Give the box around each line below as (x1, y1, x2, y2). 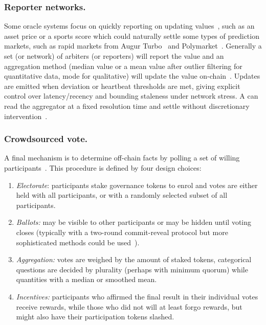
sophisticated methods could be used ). (16, 237, 140, 247)
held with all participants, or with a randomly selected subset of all (16, 190, 228, 200)
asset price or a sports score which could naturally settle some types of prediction (4, 30, 259, 41)
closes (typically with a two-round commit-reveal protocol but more (16, 226, 228, 237)
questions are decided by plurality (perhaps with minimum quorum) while (16, 264, 248, 274)
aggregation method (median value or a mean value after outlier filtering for (4, 60, 242, 71)
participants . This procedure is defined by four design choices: (4, 162, 202, 173)
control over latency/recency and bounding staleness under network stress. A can (4, 90, 258, 101)
